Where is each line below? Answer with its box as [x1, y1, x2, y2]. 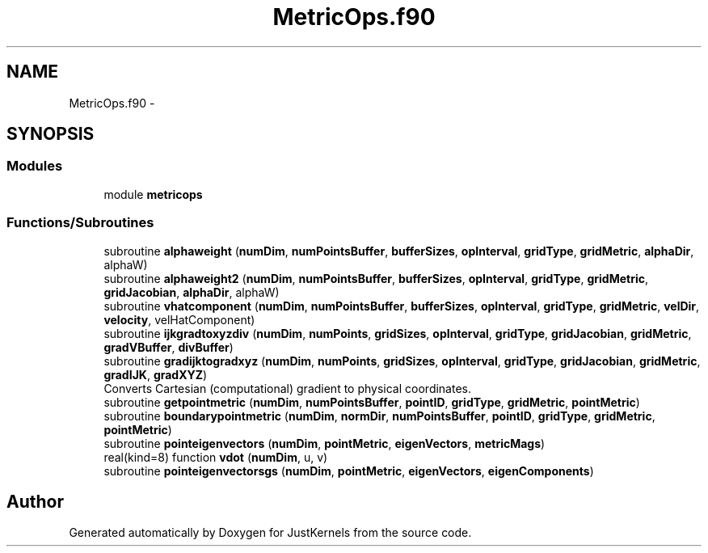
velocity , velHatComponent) [103, 312, 255, 327]
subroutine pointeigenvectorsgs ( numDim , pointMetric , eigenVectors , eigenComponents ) [103, 463, 594, 478]
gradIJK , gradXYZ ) [103, 367, 208, 382]
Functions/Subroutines [6, 214, 154, 231]
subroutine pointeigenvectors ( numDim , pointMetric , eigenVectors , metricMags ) [103, 436, 546, 450]
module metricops [103, 187, 203, 201]
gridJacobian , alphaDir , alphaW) [103, 285, 280, 299]
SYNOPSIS [6, 124, 95, 145]
